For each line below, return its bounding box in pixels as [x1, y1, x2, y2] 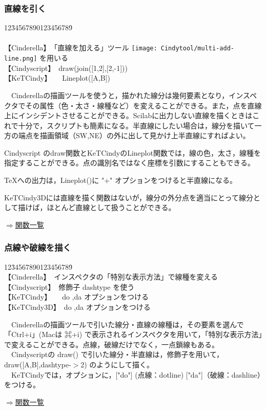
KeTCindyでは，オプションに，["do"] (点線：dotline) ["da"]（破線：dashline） [11, 369, 261, 380]
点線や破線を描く [4, 241, 71, 254]
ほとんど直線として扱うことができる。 [47, 202, 176, 213]
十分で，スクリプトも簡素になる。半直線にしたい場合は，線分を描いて [18, 120, 255, 131]
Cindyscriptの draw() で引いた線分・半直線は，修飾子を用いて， [11, 349, 224, 360]
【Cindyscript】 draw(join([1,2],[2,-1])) [4, 62, 128, 73]
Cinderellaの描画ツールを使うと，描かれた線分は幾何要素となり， [11, 89, 229, 100]
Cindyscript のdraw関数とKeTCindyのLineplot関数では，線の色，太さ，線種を [4, 147, 261, 158]
